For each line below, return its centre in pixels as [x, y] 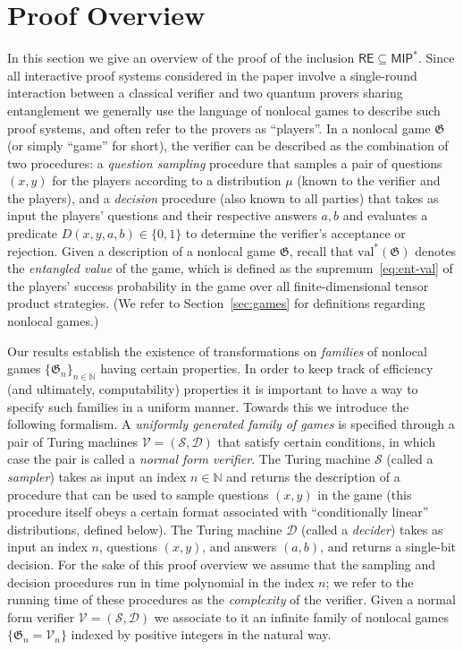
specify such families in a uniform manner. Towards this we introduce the [208, 406]
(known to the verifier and [369, 180]
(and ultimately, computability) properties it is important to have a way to [213, 389]
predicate [33, 233]
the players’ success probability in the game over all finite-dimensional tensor [218, 285]
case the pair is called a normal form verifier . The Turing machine [189, 459]
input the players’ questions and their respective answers [162, 215]
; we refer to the [370, 582]
